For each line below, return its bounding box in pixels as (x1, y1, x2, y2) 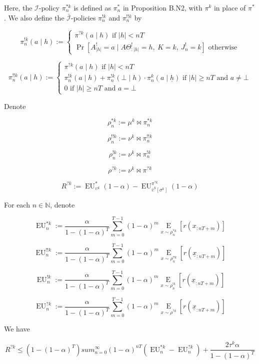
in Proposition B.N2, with (122, 2, 202, 12)
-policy (38, 2, 60, 12)
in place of (213, 2, 246, 12)
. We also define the (4, 12, 64, 22)
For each (4, 199, 30, 209)
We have (4, 323, 30, 334)
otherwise (208, 43, 237, 51)
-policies (70, 12, 96, 22)
